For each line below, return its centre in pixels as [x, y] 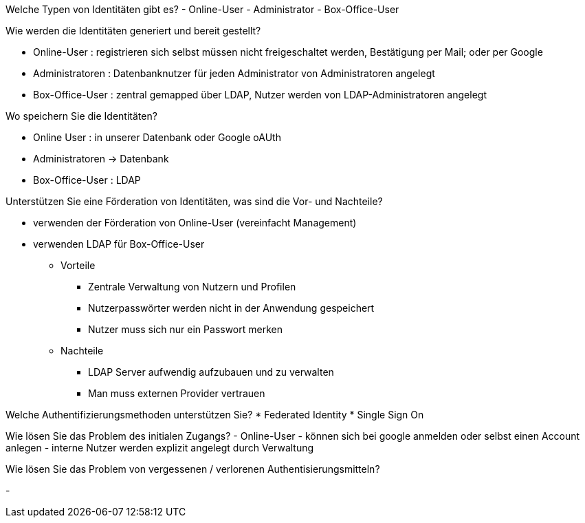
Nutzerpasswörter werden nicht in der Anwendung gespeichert [231, 308]
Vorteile [78, 265]
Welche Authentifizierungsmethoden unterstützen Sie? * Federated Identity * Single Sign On [215, 415]
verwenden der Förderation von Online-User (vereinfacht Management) [195, 223]
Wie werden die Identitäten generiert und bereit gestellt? [133, 31]
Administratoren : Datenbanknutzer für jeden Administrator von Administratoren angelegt [234, 73]
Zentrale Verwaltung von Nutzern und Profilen [192, 287]
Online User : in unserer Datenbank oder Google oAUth [157, 137]
